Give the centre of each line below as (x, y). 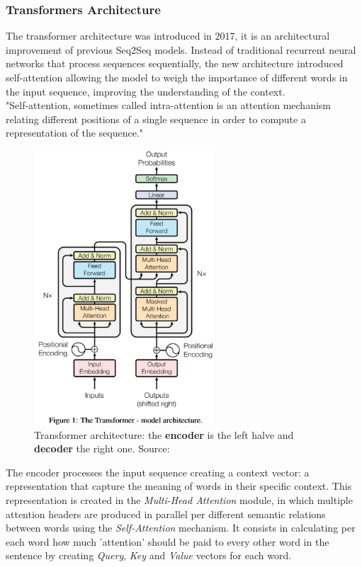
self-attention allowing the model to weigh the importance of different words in (177, 77)
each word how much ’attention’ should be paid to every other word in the (168, 541)
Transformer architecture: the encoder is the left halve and (164, 434)
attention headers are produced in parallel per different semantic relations (166, 514)
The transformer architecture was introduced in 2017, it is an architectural (168, 36)
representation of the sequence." (75, 133)
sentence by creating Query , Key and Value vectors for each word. (149, 555)
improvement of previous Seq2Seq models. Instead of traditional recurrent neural (181, 49)
